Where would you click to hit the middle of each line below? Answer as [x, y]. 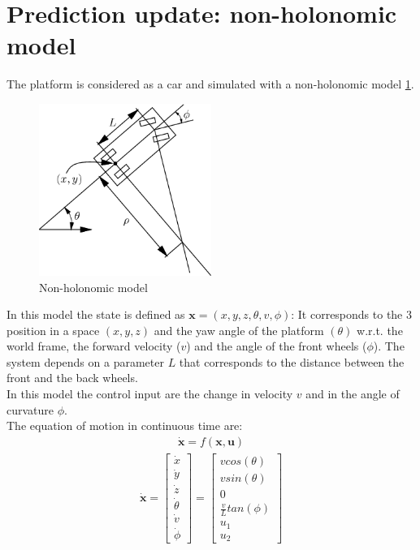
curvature [30, 409]
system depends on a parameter [85, 361]
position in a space [53, 330]
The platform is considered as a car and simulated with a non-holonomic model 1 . [210, 84]
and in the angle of [353, 394]
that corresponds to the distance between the [292, 361]
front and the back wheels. [72, 378]
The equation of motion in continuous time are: [125, 425]
